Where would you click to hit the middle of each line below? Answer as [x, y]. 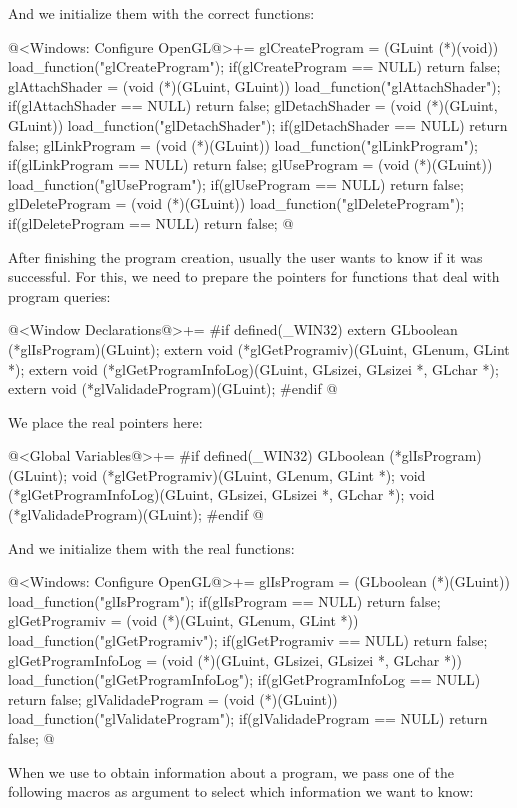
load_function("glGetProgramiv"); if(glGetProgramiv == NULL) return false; [248, 640]
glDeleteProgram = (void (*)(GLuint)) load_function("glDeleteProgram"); [236, 203]
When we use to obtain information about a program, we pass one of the [231, 771]
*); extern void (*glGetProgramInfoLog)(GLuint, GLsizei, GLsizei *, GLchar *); [253, 368]
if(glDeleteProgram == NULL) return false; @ [151, 222]
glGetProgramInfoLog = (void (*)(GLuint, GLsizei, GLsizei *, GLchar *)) [235, 659]
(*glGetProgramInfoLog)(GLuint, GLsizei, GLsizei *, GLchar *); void [221, 494]
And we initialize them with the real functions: [151, 547]
